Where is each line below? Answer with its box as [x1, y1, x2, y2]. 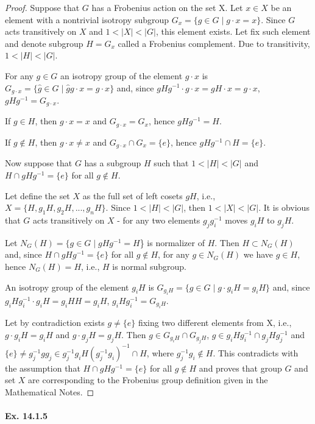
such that [154, 157, 189, 169]
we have [243, 248, 274, 261]
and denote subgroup [5, 37, 83, 49]
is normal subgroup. [112, 260, 186, 272]
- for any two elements [117, 213, 200, 226]
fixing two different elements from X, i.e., [138, 316, 292, 329]
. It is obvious [258, 201, 310, 214]
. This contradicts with [213, 346, 299, 359]
